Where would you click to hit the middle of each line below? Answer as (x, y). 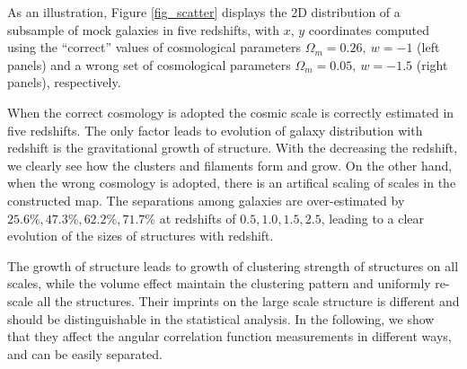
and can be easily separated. (85, 353)
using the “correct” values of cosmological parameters (154, 47)
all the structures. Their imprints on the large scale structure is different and (248, 300)
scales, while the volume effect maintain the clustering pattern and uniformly (219, 283)
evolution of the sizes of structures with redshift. (141, 236)
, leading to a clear (373, 218)
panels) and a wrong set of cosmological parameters (149, 64)
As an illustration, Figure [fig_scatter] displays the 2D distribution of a (204, 12)
